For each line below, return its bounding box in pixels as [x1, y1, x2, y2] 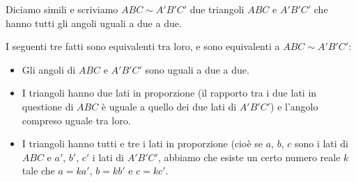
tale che [22, 163, 55, 178]
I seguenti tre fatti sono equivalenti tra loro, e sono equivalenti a [6, 39, 280, 53]
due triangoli [189, 2, 245, 16]
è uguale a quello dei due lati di [101, 99, 237, 113]
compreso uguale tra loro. [22, 113, 131, 127]
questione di [22, 99, 74, 113]
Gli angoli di [22, 62, 76, 76]
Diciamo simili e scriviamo [6, 2, 118, 16]
